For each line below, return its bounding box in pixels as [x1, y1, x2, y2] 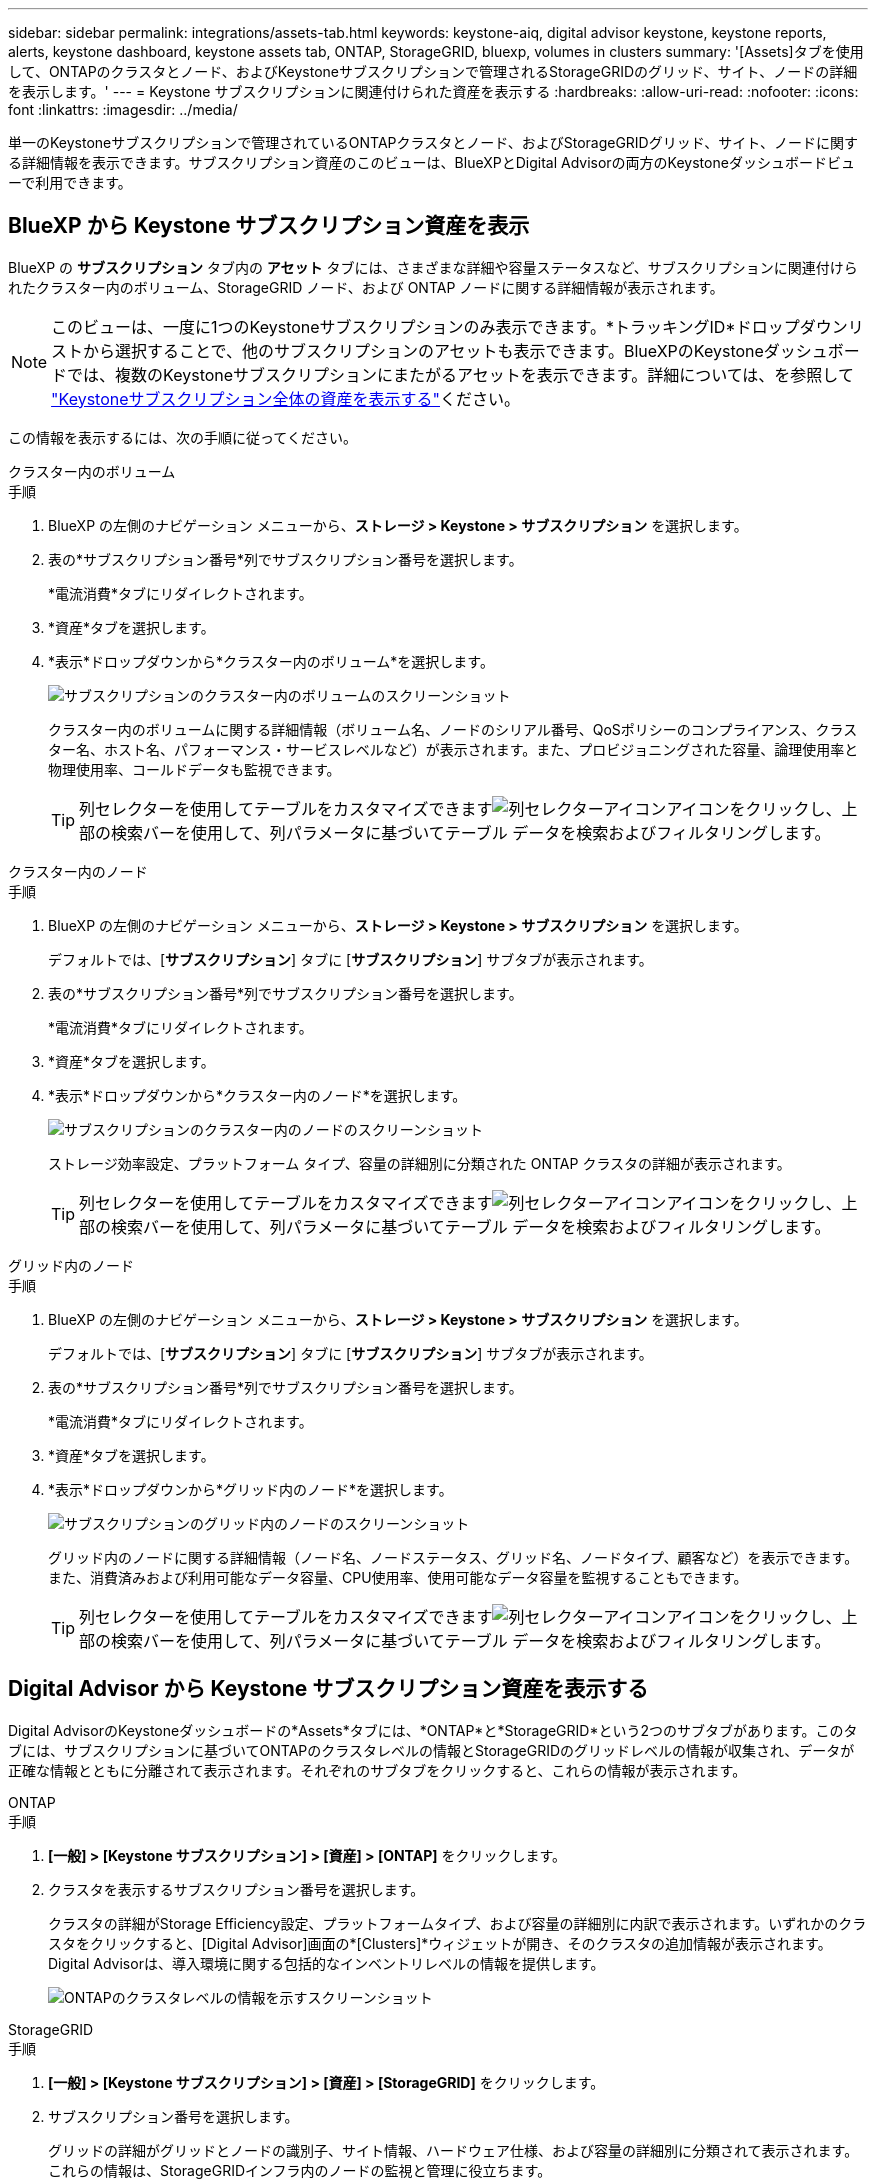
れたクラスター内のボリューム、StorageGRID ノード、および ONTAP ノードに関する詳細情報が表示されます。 [8, 278, 724, 296]
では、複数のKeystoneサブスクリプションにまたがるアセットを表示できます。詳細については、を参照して [67, 364, 854, 385]
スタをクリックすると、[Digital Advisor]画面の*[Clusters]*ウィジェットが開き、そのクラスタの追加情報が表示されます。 [48, 1934, 832, 1952]
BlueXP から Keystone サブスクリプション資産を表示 [8, 213, 530, 239]
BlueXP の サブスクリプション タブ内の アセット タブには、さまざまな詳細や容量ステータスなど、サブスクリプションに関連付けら [8, 258, 858, 276]
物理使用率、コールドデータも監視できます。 [48, 760, 341, 778]
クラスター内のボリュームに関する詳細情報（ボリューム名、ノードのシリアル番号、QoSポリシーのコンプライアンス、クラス [48, 720, 858, 738]
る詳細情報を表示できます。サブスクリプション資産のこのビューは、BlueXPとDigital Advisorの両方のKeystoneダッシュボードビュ [8, 154, 855, 171]
